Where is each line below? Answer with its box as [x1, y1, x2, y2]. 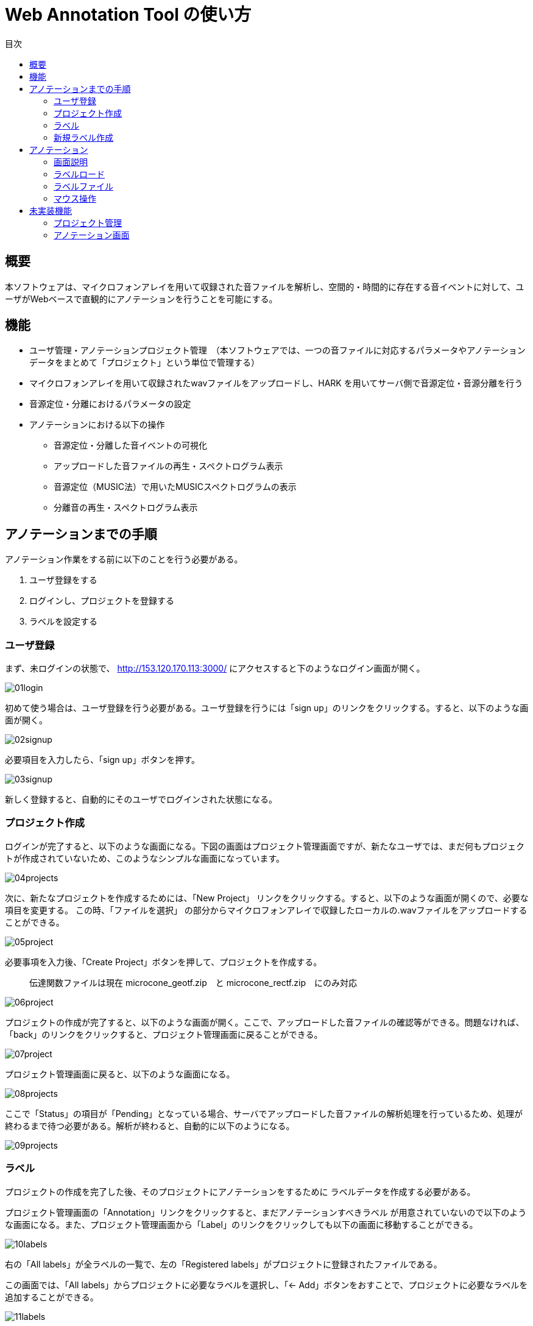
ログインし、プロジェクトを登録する [29, 595, 174, 606]
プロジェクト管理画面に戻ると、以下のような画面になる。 [5, 1068, 235, 1079]
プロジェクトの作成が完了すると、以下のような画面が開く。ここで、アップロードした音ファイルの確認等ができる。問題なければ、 [5, 1016, 524, 1027]
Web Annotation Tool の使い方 [5, 4, 252, 25]
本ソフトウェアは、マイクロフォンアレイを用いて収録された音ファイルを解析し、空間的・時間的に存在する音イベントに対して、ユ [5, 281, 524, 292]
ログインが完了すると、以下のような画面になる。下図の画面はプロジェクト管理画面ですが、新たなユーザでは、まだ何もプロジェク [5, 840, 524, 851]
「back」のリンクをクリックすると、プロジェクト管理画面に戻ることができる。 [5, 1029, 323, 1040]
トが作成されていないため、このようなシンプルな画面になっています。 [5, 853, 285, 863]
